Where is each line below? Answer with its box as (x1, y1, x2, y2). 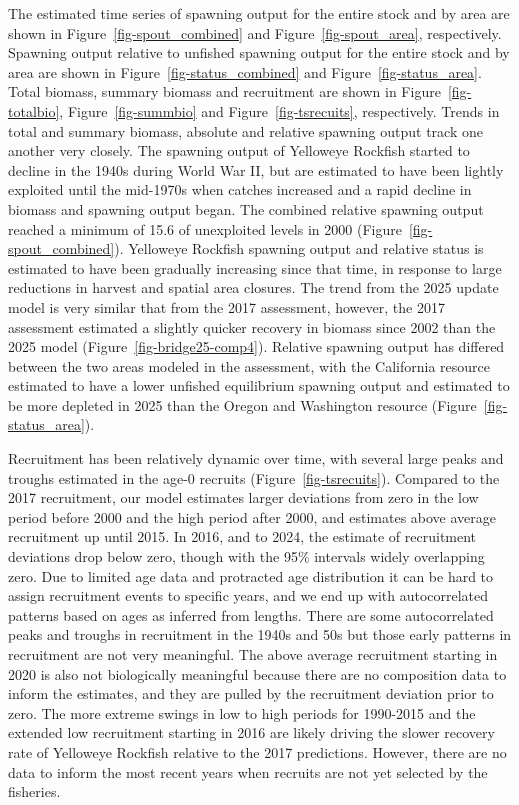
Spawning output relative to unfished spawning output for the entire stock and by (8, 42, 510, 63)
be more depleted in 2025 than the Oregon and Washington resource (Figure (8, 394, 477, 415)
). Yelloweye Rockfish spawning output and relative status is (114, 238, 484, 259)
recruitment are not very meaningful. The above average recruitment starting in (8, 644, 498, 664)
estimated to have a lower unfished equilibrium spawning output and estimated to (8, 375, 510, 396)
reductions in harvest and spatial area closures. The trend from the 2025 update (8, 277, 499, 298)
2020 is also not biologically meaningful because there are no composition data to (8, 663, 507, 684)
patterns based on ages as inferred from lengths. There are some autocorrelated (8, 604, 494, 625)
